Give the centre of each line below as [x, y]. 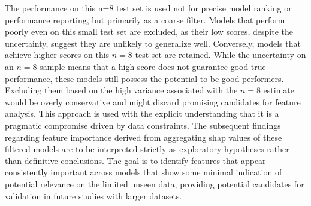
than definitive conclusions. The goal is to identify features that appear [135, 160]
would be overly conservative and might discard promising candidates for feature [153, 102]
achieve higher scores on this [57, 55]
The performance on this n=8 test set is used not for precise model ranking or [148, 8]
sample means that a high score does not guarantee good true [153, 66]
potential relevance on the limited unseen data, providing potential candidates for [155, 184]
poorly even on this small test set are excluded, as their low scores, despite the [149, 31]
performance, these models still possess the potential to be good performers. [144, 78]
